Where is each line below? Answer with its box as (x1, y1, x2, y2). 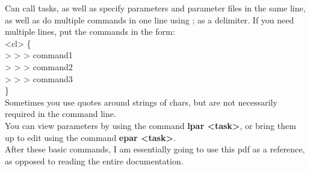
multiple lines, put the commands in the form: (5, 25, 175, 38)
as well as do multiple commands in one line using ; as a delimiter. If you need (5, 13, 294, 26)
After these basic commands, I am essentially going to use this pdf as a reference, (5, 143, 305, 155)
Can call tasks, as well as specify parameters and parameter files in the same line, (5, 2, 306, 14)
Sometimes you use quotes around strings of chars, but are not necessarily (5, 95, 277, 108)
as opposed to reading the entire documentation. (5, 154, 184, 167)
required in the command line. (5, 107, 116, 120)
